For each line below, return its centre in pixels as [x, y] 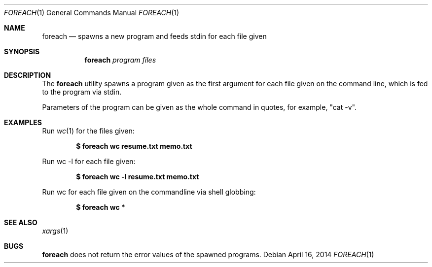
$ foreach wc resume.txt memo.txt [134, 146]
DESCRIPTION [28, 75]
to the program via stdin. [82, 92]
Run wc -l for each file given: [89, 161]
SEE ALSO [21, 222]
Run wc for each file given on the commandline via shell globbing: [149, 192]
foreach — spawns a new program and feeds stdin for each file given [154, 36]
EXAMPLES [23, 122]
